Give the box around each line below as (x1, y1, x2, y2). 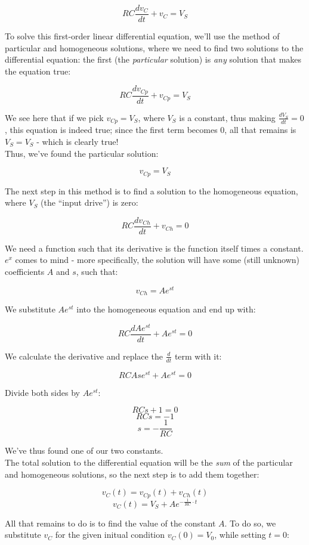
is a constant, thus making (179, 111, 276, 123)
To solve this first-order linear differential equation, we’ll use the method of (5, 30, 280, 42)
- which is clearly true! (36, 135, 119, 147)
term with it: (174, 349, 222, 362)
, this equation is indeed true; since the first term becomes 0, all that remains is (5, 123, 296, 136)
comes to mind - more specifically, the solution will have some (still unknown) (15, 253, 299, 266)
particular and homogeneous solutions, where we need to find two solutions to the (5, 41, 304, 54)
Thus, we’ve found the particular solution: (5, 147, 159, 159)
